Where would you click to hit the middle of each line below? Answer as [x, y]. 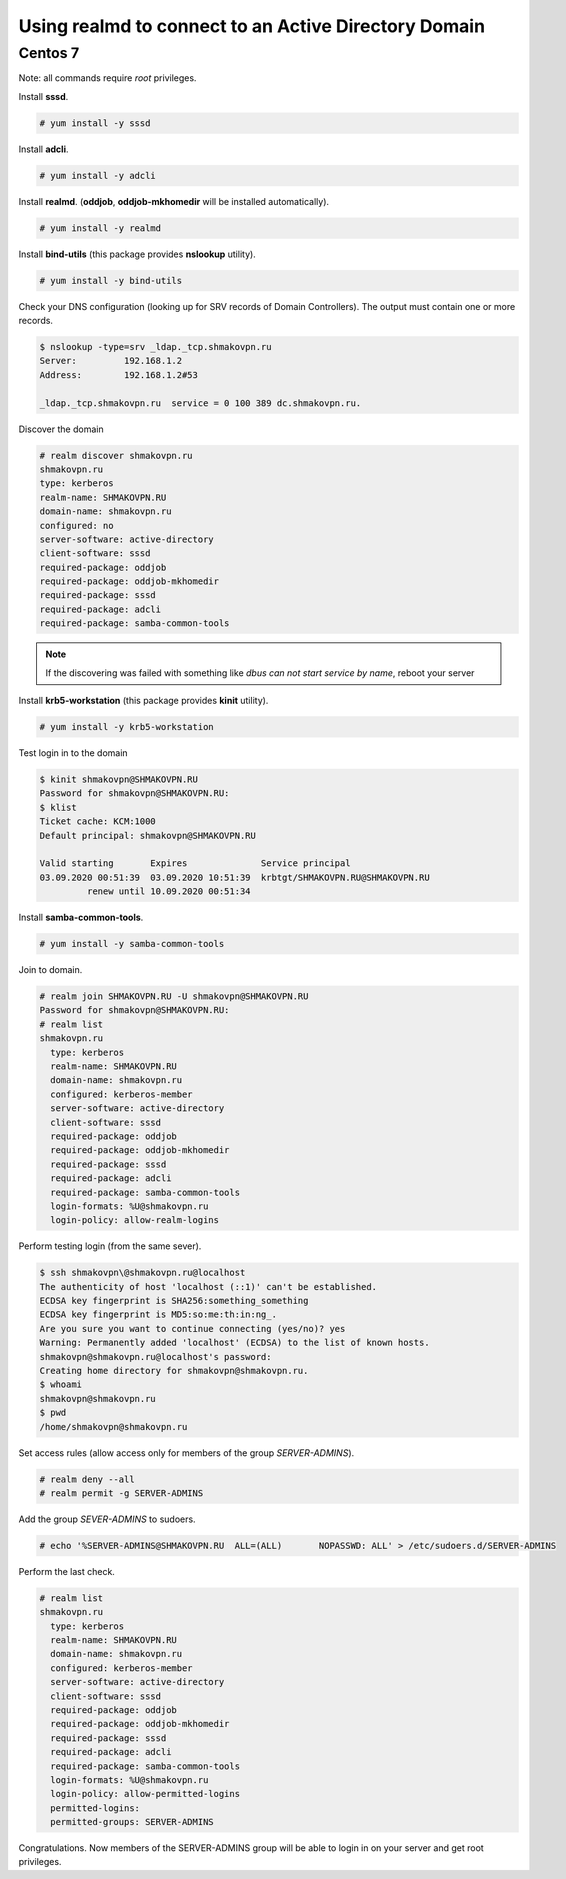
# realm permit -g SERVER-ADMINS [121, 1493]
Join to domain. [50, 970]
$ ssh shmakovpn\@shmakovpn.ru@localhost [142, 1273]
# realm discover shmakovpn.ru [116, 455]
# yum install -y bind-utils [111, 280]
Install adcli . [43, 149]
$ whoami [61, 1384]
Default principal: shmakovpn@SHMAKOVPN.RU [148, 835]
